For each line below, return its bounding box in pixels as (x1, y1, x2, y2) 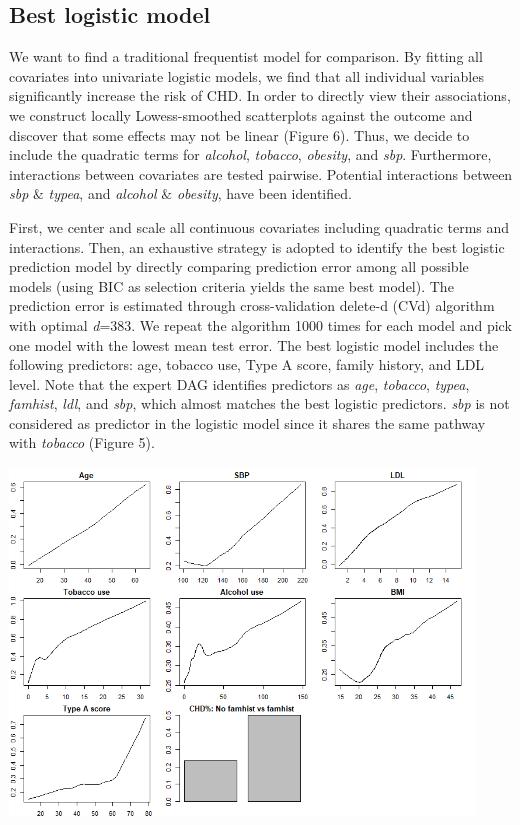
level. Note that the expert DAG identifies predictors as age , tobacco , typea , (9, 373, 470, 394)
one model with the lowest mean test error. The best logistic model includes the (9, 334, 499, 355)
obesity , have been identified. (176, 183, 352, 204)
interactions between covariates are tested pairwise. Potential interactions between (9, 163, 513, 184)
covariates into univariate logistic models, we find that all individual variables (9, 65, 484, 86)
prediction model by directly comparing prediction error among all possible (9, 256, 469, 277)
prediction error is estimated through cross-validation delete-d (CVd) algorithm (9, 295, 495, 316)
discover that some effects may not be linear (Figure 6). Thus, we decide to (9, 124, 470, 145)
